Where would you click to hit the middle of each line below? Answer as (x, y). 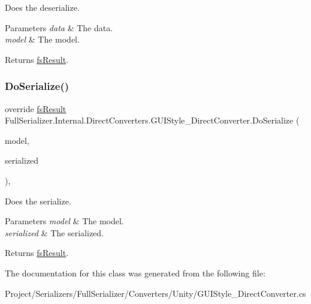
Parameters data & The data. (59, 27)
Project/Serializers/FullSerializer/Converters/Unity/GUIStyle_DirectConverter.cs (155, 293)
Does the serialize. (38, 201)
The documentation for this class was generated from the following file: (135, 273)
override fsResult (36, 108)
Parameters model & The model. (64, 221)
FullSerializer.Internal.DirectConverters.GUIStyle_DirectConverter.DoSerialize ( (152, 120)
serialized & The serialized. (55, 232)
